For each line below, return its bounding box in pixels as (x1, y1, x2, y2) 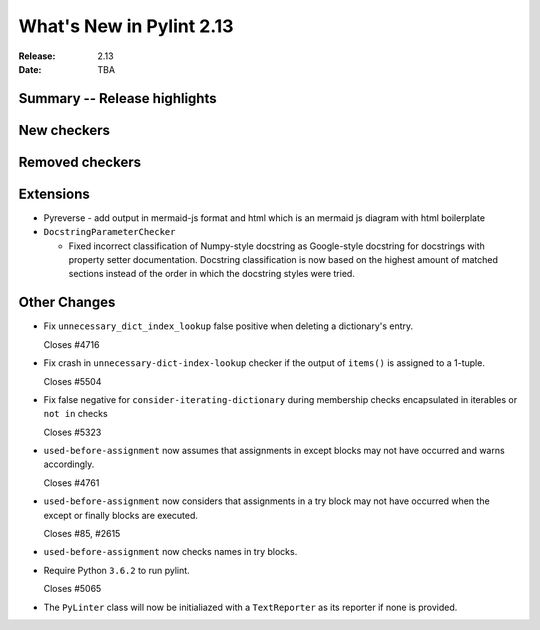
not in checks (43, 408, 109, 420)
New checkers (18, 121, 110, 139)
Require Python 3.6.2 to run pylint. (43, 564, 190, 576)
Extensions (18, 185, 90, 202)
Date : (18, 63, 42, 75)
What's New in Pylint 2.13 (18, 15, 234, 37)
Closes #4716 (43, 338, 100, 350)
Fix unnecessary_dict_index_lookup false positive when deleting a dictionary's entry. (43, 320, 414, 332)
